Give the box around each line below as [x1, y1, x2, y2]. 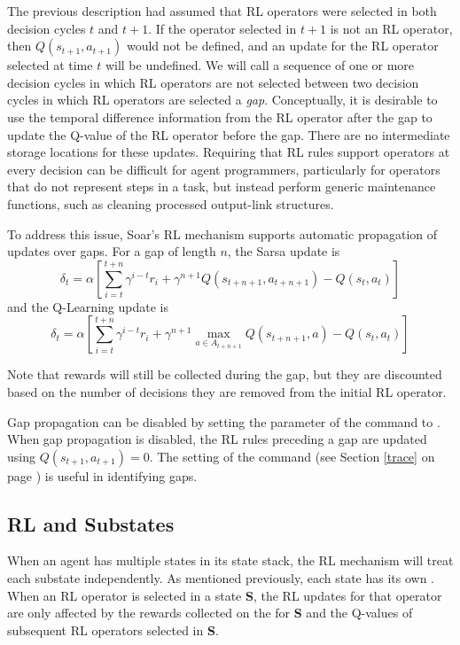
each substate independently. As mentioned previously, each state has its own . [7, 569, 435, 587]
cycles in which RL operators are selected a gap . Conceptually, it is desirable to [7, 90, 438, 109]
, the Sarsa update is [227, 242, 340, 260]
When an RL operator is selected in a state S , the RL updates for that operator [7, 586, 442, 604]
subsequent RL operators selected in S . [7, 620, 219, 639]
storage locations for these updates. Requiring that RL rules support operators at [7, 143, 450, 161]
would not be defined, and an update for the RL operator [126, 36, 439, 55]
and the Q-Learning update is [7, 297, 168, 315]
